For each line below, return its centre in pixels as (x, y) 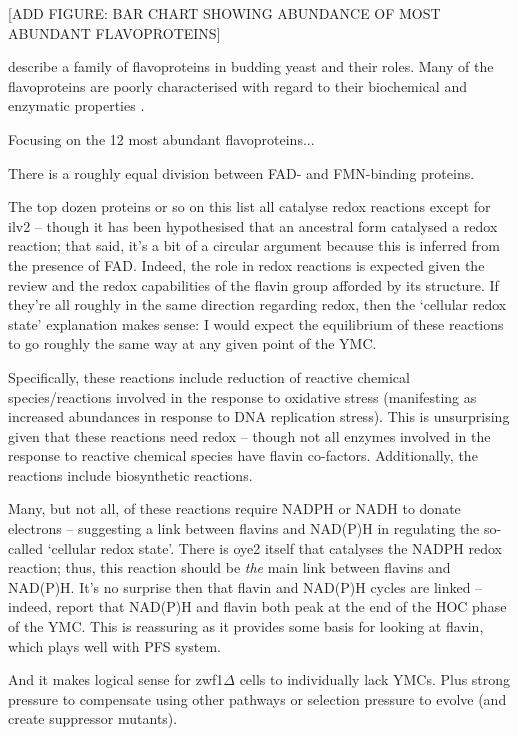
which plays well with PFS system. (114, 645)
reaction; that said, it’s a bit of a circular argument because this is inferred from (254, 245)
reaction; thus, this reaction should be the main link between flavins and (229, 567)
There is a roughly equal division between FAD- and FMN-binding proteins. (241, 172)
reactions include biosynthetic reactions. (130, 474)
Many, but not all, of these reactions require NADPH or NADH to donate (234, 508)
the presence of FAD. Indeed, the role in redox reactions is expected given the (246, 264)
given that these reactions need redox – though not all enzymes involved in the (249, 435)
